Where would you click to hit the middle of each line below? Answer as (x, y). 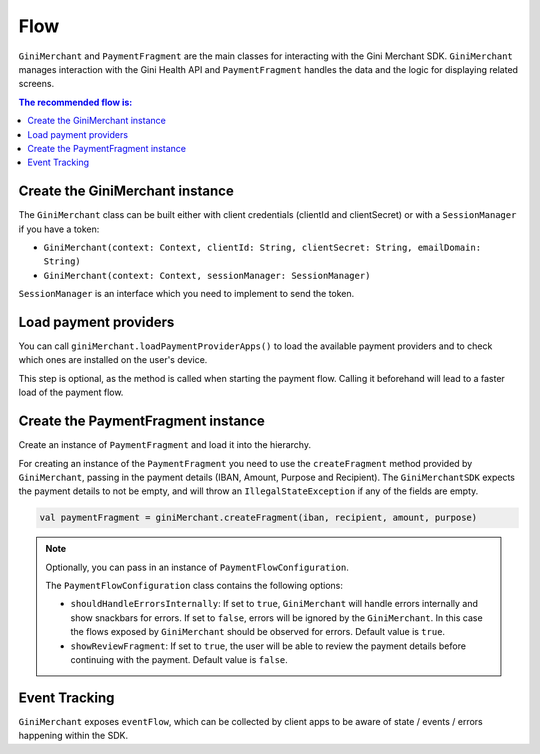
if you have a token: (59, 229)
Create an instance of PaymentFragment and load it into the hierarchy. (165, 445)
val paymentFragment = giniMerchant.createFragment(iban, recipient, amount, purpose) (258, 518)
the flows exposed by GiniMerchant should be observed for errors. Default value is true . (257, 632)
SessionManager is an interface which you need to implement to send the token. (186, 294)
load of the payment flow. (71, 392)
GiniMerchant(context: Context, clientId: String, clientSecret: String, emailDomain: (262, 247)
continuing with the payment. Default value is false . (179, 659)
